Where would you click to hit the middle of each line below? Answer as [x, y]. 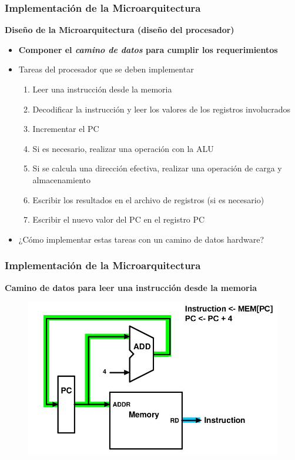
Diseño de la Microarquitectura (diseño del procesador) [120, 30]
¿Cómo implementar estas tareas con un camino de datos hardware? [141, 239]
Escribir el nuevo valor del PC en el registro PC [119, 219]
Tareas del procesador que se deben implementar [106, 69]
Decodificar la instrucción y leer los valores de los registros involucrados [162, 109]
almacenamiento [61, 179]
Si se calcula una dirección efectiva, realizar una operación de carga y [157, 168]
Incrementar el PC [66, 129]
